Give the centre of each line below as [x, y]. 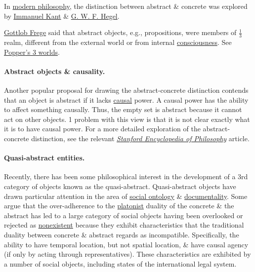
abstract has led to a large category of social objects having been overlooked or [124, 215]
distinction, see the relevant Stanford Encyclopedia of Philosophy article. [140, 138]
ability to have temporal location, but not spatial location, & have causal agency [126, 244]
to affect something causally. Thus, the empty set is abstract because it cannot [123, 109]
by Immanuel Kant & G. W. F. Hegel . [62, 16]
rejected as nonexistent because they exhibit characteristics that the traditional [124, 225]
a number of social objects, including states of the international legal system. [120, 263]
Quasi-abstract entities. [44, 158]
